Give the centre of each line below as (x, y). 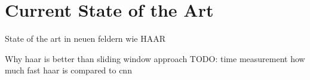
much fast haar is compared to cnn (68, 70)
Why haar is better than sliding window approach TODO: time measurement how (155, 58)
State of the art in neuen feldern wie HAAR (85, 39)
